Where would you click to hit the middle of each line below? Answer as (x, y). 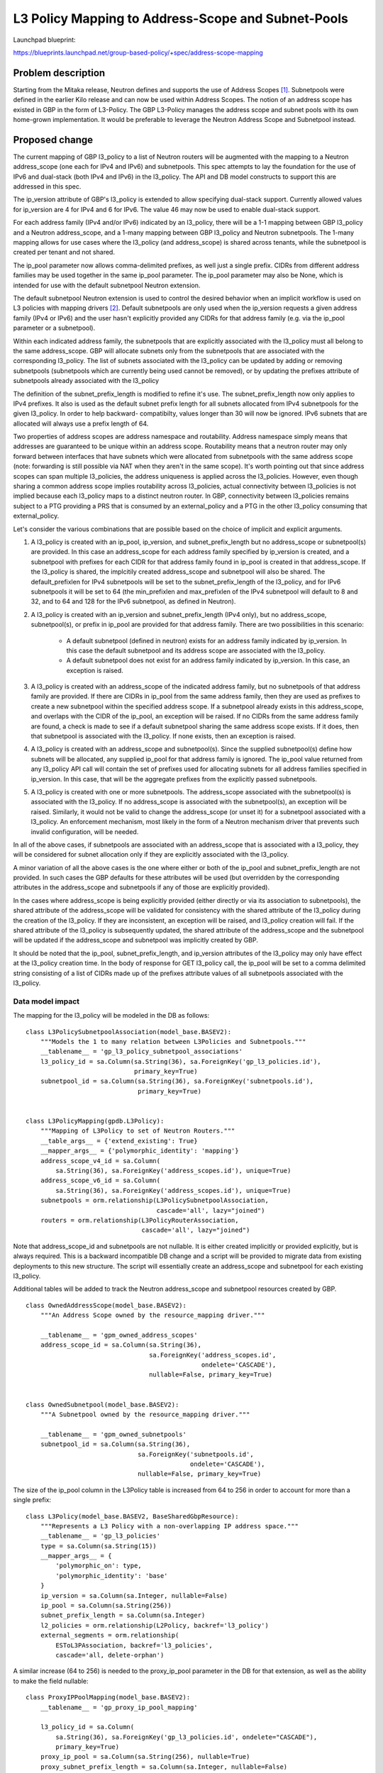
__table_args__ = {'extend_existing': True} (119, 1141)
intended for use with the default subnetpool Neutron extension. (107, 285)
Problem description (59, 73)
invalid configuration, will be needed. (85, 832)
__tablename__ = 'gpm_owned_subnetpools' (113, 1434)
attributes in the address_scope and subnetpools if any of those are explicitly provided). (141, 887)
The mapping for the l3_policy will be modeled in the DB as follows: (111, 1016)
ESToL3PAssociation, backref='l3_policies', (134, 1645)
